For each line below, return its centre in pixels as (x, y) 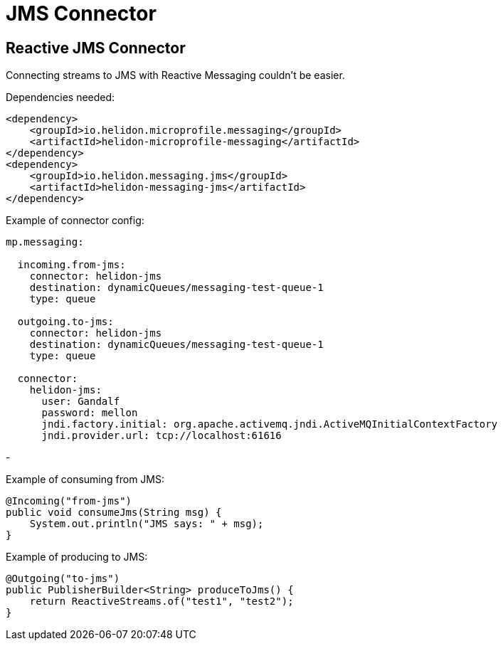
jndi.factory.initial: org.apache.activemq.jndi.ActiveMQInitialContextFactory (270, 424)
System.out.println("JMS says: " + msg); (147, 524)
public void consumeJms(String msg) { (114, 513)
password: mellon (90, 413)
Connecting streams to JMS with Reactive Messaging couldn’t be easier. (175, 75)
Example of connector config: (75, 221)
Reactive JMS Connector (96, 48)
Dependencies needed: (60, 97)
